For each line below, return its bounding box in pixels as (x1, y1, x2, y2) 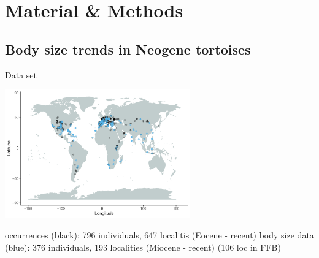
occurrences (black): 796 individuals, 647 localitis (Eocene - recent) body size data (5, 229, 314, 241)
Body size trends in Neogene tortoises (5, 39, 251, 58)
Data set (5, 68, 37, 81)
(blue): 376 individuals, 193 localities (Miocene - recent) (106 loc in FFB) (5, 240, 281, 253)
